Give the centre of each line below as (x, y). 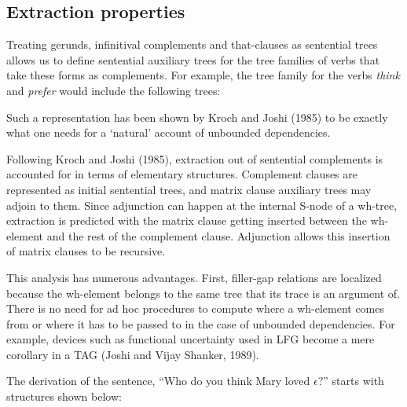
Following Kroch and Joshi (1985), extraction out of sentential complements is (195, 158)
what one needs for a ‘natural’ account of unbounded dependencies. (169, 132)
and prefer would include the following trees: (114, 90)
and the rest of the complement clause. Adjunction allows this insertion (218, 235)
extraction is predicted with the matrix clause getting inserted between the (187, 220)
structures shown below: (64, 396)
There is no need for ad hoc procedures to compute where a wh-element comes (196, 308)
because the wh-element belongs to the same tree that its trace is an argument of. (203, 293)
